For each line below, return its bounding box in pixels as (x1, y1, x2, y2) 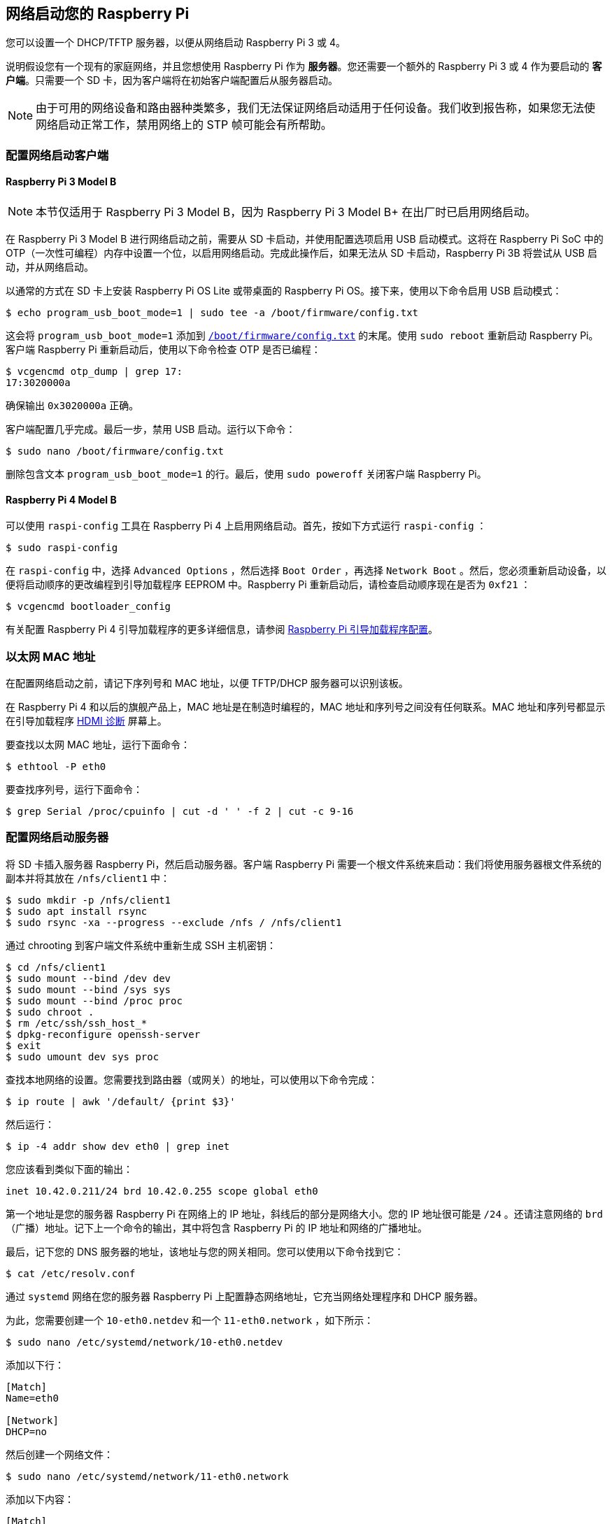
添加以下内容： (6, 1493, 74, 1505)
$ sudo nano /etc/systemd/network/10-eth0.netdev (6, 1336, 283, 1348)
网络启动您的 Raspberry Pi (6, 5, 190, 22)
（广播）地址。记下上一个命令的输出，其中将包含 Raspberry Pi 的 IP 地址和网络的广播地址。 (6, 1221, 428, 1234)
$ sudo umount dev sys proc (6, 1051, 159, 1062)
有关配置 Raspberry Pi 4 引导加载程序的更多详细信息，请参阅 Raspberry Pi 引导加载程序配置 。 (6, 623, 438, 636)
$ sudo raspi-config (6, 542, 118, 554)
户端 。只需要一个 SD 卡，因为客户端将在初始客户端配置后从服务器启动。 (6, 74, 338, 87)
